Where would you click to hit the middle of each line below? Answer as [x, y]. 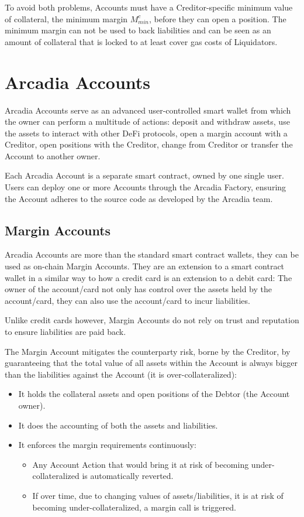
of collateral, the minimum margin [66, 18]
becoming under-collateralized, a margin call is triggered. [134, 507]
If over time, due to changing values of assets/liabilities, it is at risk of [158, 495]
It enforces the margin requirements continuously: [107, 445]
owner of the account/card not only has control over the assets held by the [138, 289]
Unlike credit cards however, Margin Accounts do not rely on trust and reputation [152, 320]
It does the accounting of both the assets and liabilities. [118, 425]
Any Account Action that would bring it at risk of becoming [141, 464]
